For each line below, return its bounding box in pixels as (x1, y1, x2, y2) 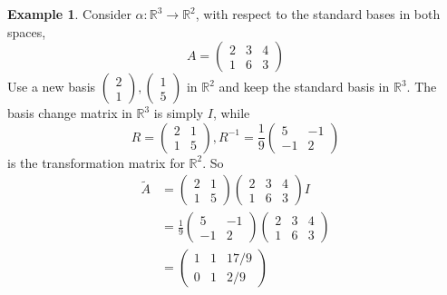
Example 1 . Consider (7, 5, 131, 23)
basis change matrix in (7, 103, 132, 123)
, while (212, 103, 250, 123)
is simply (153, 103, 204, 123)
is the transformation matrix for (7, 152, 185, 172)
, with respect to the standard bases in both (195, 5, 441, 23)
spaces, (7, 22, 46, 41)
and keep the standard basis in (219, 77, 390, 96)
